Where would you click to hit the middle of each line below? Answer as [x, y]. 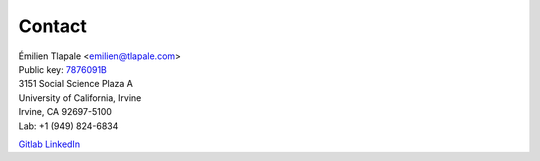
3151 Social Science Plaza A [76, 84]
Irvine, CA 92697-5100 [65, 112]
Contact [52, 26]
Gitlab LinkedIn [49, 144]
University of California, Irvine [80, 97]
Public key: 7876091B [62, 69]
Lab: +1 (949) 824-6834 [68, 126]
